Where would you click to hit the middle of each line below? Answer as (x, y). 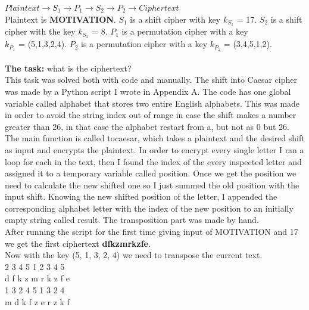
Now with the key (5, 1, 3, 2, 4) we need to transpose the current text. (134, 255)
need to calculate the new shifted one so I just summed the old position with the (152, 185)
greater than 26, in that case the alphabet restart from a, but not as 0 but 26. (147, 126)
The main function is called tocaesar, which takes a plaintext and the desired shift (155, 138)
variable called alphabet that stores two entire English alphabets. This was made (152, 103)
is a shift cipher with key (175, 19)
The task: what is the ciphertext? (68, 68)
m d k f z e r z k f (37, 301)
